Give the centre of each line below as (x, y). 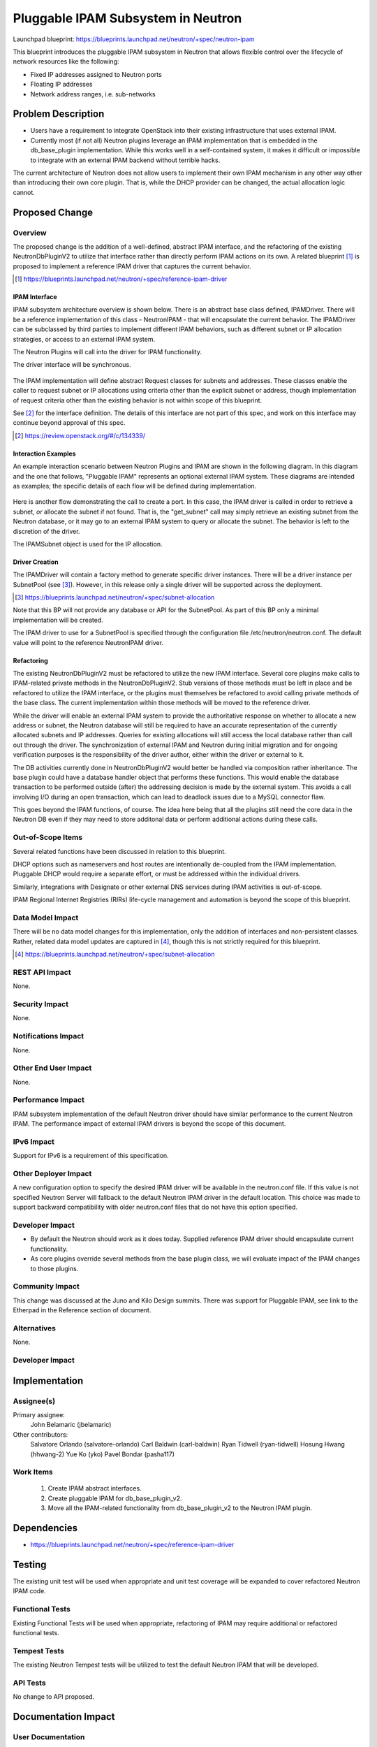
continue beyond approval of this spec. (69, 423)
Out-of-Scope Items (48, 837)
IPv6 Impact (34, 1141)
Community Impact (46, 1286)
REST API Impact (42, 972)
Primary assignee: (39, 1414)
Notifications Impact (49, 1036)
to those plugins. (54, 1268)
